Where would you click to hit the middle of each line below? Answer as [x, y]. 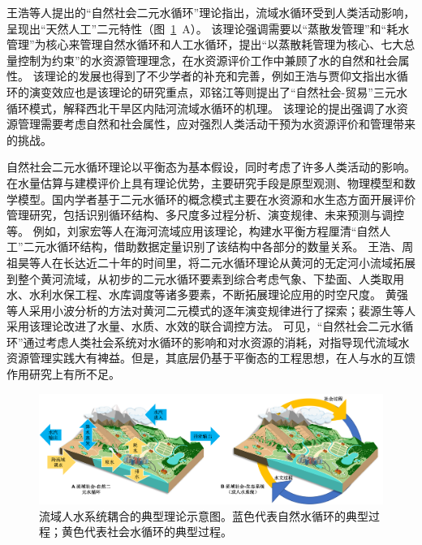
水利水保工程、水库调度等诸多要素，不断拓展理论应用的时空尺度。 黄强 [218, 294]
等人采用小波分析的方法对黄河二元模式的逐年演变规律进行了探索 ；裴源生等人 [211, 310]
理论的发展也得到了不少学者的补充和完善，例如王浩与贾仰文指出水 [220, 76]
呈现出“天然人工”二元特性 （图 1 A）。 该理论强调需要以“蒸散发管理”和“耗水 [208, 28]
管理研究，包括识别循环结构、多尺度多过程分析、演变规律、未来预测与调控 [205, 215]
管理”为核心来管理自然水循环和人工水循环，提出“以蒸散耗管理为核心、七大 [205, 44]
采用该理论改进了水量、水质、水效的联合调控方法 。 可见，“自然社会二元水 [205, 326]
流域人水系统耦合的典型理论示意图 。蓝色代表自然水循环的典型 [204, 515]
